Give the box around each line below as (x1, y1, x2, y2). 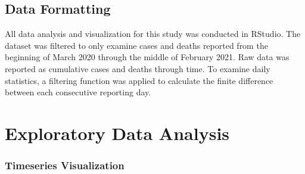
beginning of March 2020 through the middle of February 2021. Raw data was (5, 51, 290, 63)
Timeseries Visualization (5, 158, 125, 173)
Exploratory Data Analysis (5, 120, 230, 145)
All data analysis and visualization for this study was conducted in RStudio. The (5, 27, 301, 40)
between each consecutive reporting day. (5, 86, 151, 98)
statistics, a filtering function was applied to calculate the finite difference (5, 74, 273, 86)
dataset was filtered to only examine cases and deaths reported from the (5, 39, 268, 51)
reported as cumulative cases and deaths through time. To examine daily (5, 62, 270, 74)
